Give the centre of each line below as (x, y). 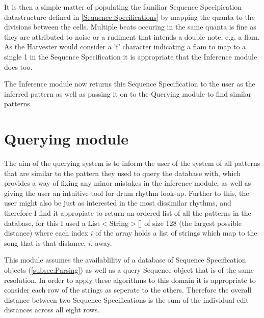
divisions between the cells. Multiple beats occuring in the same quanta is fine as (130, 27)
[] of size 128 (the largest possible (190, 223)
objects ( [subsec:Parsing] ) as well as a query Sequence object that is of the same (129, 270)
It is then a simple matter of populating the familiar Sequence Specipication (123, 7)
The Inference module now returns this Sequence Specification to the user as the (130, 84)
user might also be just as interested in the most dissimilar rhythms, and (118, 203)
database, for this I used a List (52, 223)
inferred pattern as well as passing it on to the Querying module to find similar (128, 93)
